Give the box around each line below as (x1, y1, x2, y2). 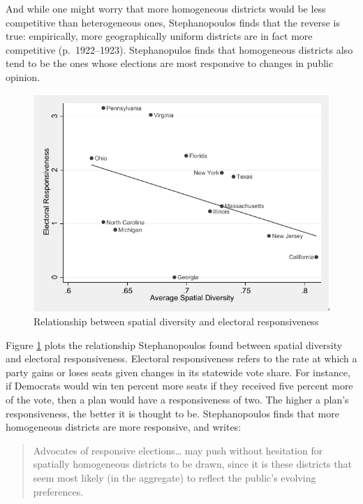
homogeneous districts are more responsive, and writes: (6, 420, 242, 434)
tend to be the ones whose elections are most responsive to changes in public (6, 56, 334, 71)
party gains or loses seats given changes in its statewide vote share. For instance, (6, 364, 350, 379)
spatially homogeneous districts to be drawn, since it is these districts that (33, 457, 352, 471)
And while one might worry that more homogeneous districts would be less (6, 1, 326, 15)
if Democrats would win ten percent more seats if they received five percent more (6, 378, 353, 393)
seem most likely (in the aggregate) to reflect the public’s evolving (33, 470, 316, 485)
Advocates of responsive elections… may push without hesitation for (33, 443, 323, 457)
